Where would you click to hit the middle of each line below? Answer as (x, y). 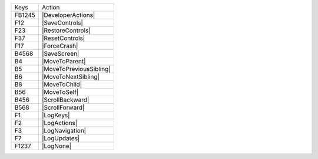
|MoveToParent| (64, 61)
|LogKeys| (56, 115)
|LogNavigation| (64, 131)
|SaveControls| (62, 23)
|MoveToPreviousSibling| (76, 69)
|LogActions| (59, 123)
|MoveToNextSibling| (71, 77)
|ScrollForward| (63, 107)
